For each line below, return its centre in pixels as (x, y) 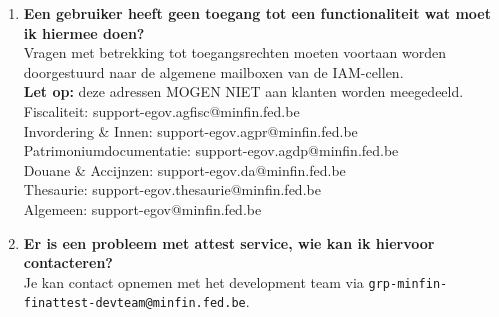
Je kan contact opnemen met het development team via (193, 281)
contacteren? (68, 262)
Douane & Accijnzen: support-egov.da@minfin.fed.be (184, 169)
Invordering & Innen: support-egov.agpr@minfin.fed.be (190, 130)
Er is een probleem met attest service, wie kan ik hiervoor (229, 242)
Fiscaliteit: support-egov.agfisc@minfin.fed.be (161, 110)
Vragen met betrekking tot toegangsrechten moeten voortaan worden (235, 52)
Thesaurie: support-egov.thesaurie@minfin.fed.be (172, 189)
